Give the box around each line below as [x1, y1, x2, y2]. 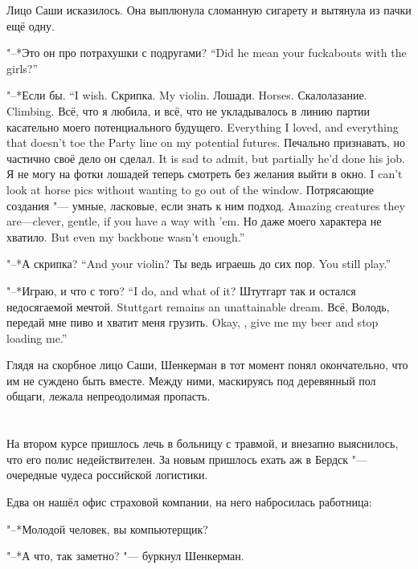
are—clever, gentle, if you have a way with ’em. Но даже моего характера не [6, 213, 382, 230]
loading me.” [6, 329, 68, 346]
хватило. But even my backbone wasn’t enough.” [6, 228, 245, 245]
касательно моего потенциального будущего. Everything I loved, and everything [6, 118, 399, 135]
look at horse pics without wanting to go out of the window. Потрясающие [6, 181, 374, 197]
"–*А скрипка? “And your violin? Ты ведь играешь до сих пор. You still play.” [6, 255, 391, 272]
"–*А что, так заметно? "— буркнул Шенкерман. [6, 547, 244, 564]
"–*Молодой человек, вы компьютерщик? [6, 520, 208, 537]
